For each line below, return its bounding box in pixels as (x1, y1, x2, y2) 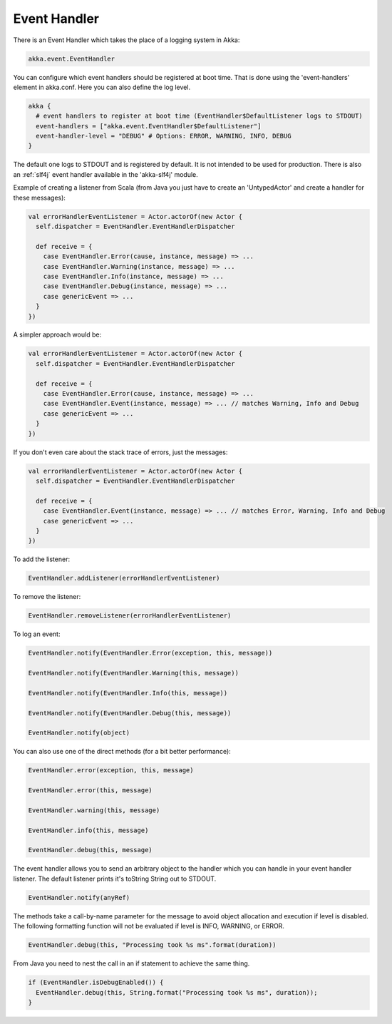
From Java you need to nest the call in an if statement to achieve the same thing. (13, 959, 250, 968)
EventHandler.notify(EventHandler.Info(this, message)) (28, 689, 228, 697)
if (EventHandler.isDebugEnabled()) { (28, 978, 164, 987)
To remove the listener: (13, 593, 81, 601)
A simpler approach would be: (13, 330, 102, 339)
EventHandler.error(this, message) (28, 787, 153, 794)
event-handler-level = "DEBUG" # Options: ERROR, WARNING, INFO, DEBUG (36, 132, 292, 140)
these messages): (13, 193, 66, 202)
